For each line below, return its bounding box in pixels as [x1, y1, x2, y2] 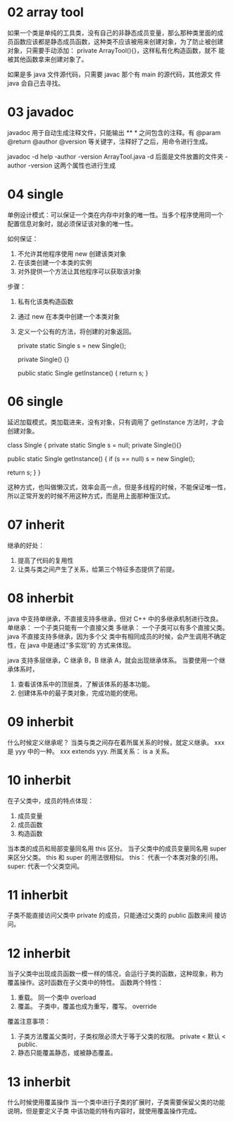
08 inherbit [7, 590, 74, 606]
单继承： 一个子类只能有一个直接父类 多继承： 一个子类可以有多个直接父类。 [7, 623, 229, 631]
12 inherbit [7, 945, 70, 962]
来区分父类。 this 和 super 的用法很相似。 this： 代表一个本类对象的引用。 [7, 853, 222, 861]
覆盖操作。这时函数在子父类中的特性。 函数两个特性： [7, 978, 164, 987]
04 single [7, 187, 64, 202]
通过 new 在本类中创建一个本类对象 [17, 312, 121, 320]
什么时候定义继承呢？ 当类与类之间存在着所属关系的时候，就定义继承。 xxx [7, 738, 225, 747]
